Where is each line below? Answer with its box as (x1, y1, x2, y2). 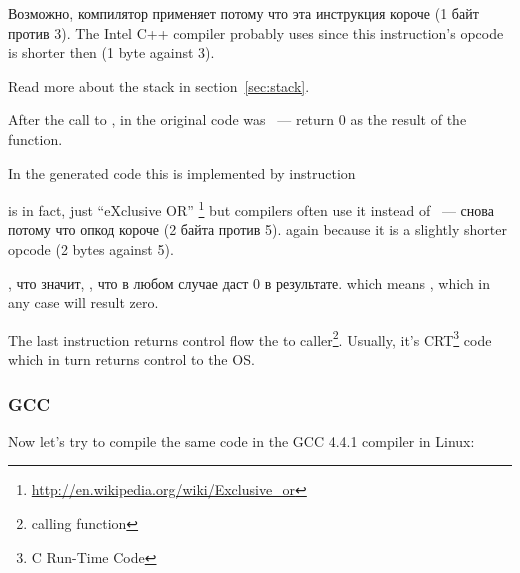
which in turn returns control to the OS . (8, 349, 255, 370)
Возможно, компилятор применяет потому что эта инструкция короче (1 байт (8, 3, 479, 23)
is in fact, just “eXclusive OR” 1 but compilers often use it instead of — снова (8, 197, 494, 220)
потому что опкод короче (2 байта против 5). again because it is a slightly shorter (8, 219, 507, 240)
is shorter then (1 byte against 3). (8, 42, 215, 63)
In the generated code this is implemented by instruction (8, 162, 356, 183)
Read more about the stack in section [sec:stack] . (8, 75, 310, 96)
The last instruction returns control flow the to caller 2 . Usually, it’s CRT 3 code (8, 326, 492, 350)
